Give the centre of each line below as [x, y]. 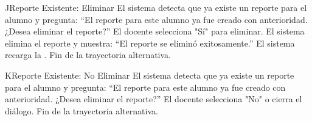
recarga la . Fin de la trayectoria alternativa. [88, 55]
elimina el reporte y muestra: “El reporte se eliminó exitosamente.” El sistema [150, 43]
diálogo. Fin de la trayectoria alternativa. [81, 110]
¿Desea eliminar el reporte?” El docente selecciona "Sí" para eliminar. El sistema [155, 31]
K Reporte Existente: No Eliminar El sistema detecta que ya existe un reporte [150, 75]
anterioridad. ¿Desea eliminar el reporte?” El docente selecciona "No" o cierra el [154, 99]
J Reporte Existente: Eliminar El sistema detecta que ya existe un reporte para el [156, 7]
